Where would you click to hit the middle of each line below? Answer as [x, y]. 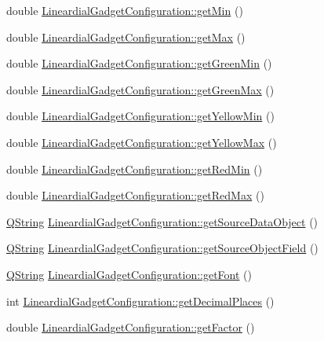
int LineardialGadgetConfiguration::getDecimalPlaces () [140, 301]
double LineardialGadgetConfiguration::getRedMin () [135, 169]
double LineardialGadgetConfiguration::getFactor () [131, 327]
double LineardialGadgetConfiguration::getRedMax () [135, 195]
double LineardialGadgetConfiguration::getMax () [126, 37]
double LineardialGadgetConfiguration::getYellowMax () [142, 142]
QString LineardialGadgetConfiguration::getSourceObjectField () [162, 248]
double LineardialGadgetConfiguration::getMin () [125, 10]
